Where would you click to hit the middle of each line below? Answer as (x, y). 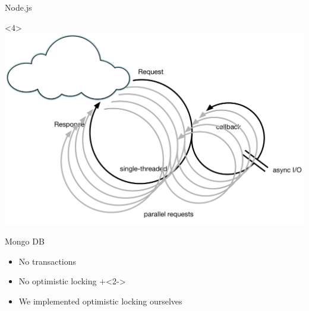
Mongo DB (25, 241)
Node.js (18, 7)
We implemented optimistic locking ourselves (100, 301)
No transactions (48, 261)
